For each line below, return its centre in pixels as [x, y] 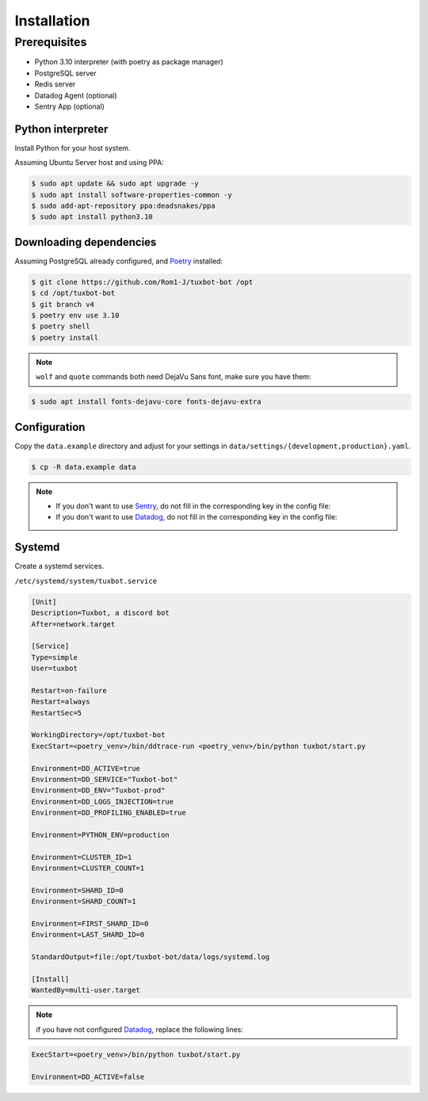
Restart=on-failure [69, 691]
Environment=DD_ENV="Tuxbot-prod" [98, 790]
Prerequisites [51, 42]
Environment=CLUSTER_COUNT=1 [88, 868]
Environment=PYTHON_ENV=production [100, 834]
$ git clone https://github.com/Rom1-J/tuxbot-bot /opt [142, 282]
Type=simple [55, 657]
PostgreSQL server [65, 73]
